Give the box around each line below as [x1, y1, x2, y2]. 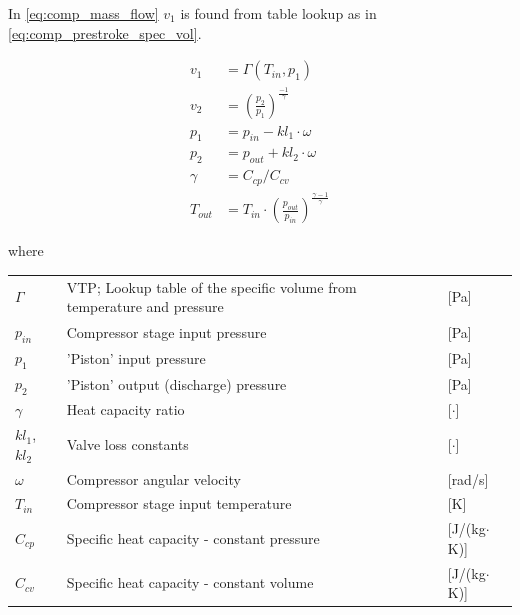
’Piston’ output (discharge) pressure [66, 373, 287, 394]
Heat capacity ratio [66, 399, 185, 420]
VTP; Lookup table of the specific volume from [66, 276, 357, 297]
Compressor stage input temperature [66, 493, 292, 514]
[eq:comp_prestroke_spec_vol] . [8, 22, 202, 43]
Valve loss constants [66, 433, 189, 454]
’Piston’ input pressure [66, 347, 206, 368]
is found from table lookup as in [180, 3, 377, 23]
